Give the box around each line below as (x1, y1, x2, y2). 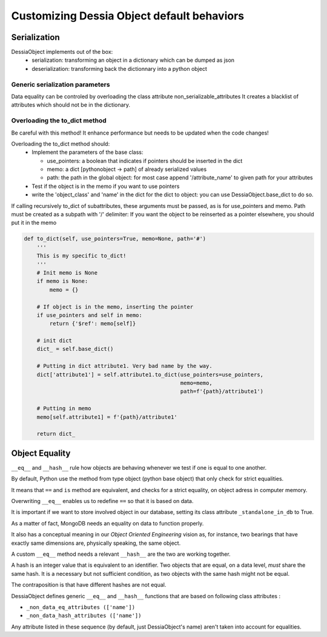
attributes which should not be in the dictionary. (11, 101, 130, 108)
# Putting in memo (36, 405, 91, 412)
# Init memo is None (36, 269, 98, 276)
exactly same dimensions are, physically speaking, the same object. (11, 539, 181, 547)
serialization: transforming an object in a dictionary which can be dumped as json (31, 56, 235, 64)
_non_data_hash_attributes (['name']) (26, 612, 142, 619)
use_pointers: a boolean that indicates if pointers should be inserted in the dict (47, 157, 243, 164)
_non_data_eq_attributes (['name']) (26, 604, 136, 610)
